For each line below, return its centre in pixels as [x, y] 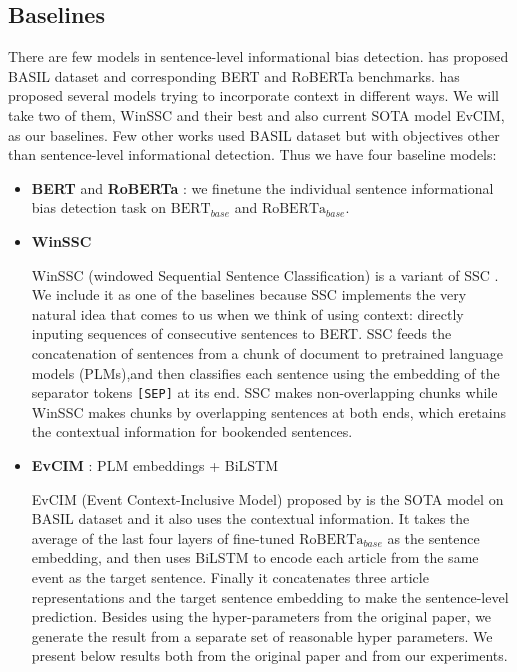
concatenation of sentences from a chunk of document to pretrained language [267, 352]
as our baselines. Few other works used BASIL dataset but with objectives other [254, 134]
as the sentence [433, 537]
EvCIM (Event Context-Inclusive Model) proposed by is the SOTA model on [267, 498]
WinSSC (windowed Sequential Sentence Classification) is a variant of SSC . [265, 274]
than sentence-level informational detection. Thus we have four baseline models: [252, 154]
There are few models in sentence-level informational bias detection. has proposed [258, 56]
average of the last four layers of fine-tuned [163, 537]
